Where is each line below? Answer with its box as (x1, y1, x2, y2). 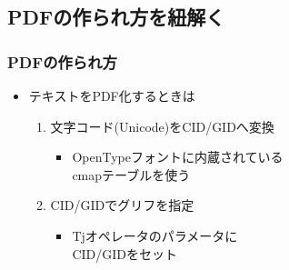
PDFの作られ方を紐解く (7, 3, 225, 31)
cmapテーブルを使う (72, 165, 191, 184)
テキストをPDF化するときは (28, 86, 195, 105)
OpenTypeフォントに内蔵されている (72, 147, 284, 166)
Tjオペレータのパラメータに (72, 225, 238, 245)
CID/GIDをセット (72, 244, 177, 263)
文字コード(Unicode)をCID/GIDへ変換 (50, 116, 274, 135)
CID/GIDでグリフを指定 (50, 195, 194, 215)
